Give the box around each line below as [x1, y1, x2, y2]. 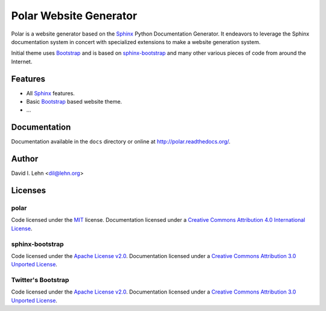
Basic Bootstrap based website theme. [26, 98, 123, 105]
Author [11, 154, 39, 164]
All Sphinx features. [26, 89, 75, 96]
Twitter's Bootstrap [11, 276, 69, 284]
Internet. [11, 58, 33, 65]
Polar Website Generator [11, 9, 138, 22]
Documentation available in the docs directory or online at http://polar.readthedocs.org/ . [11, 138, 231, 145]
